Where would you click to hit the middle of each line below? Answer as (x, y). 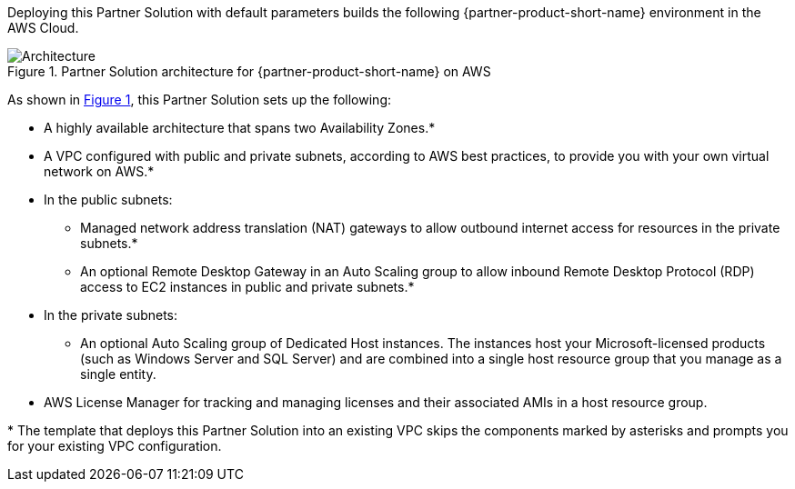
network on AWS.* (99, 171)
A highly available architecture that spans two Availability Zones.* (240, 128)
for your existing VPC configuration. (115, 446)
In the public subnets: (108, 200)
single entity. (118, 374)
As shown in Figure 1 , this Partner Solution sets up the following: (199, 100)
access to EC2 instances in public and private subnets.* (247, 287)
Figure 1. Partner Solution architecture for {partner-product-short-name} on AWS (249, 71)
